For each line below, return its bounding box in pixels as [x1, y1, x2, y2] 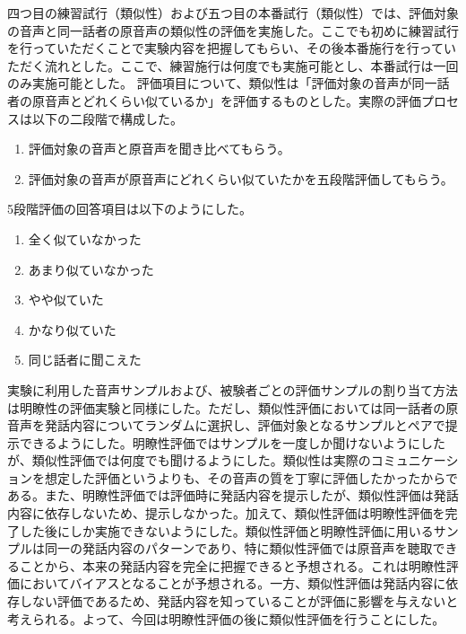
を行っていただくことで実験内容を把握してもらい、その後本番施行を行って [7, 39, 444, 57]
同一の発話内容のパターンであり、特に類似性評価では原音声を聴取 [44, 539, 433, 558]
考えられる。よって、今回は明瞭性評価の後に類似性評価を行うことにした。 [7, 609, 445, 628]
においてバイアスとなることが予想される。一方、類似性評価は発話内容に [19, 574, 446, 593]
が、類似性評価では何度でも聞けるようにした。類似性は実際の [7, 451, 371, 470]
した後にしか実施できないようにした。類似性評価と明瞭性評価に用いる [19, 521, 434, 540]
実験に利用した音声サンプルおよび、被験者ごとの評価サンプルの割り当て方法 [7, 380, 459, 399]
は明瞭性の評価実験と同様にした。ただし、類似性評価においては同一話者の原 [7, 398, 459, 417]
